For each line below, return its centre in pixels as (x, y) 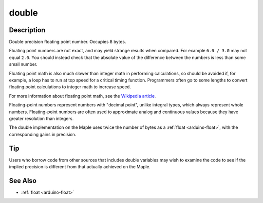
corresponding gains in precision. (43, 134)
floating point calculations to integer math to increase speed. (70, 87)
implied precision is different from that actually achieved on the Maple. (80, 167)
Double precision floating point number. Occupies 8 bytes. (67, 42)
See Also (23, 181)
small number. (23, 64)
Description (27, 30)
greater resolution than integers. (41, 118)
